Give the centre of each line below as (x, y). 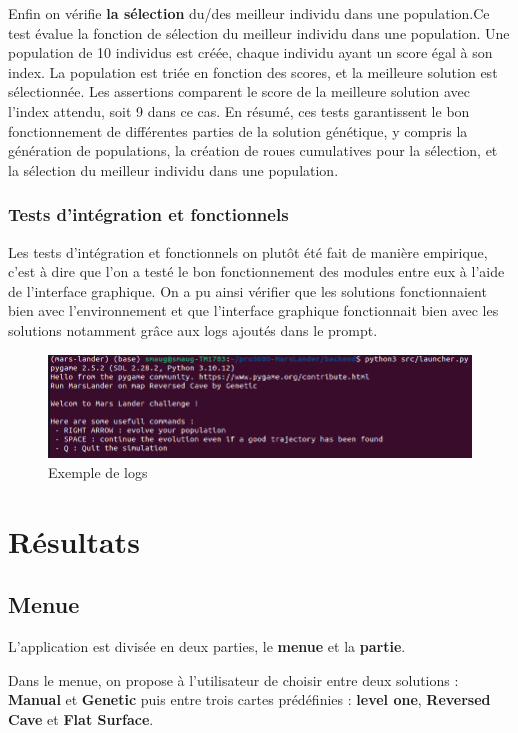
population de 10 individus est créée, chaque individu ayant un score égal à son (250, 52)
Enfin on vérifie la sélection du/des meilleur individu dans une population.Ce (249, 13)
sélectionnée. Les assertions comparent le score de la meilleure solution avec (239, 91)
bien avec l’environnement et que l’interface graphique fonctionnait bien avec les (253, 310)
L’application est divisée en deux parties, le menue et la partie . (207, 646)
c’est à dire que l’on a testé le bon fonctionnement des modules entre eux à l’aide (256, 271)
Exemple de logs (98, 472)
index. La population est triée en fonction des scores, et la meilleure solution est (253, 71)
